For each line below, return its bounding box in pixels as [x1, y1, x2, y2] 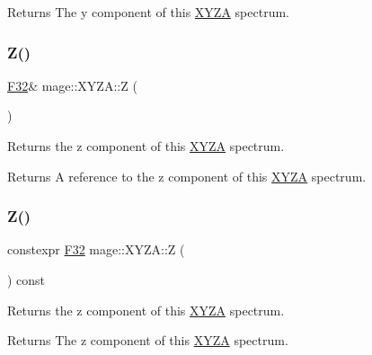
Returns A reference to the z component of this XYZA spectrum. [7, 166, 367, 185]
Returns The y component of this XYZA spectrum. [7, 3, 289, 21]
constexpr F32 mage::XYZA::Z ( [7, 240, 185, 259]
